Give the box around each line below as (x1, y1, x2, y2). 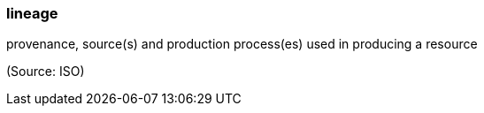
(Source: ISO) (6, 64, 85, 79)
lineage (6, 4, 58, 22)
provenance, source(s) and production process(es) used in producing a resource (6, 36, 478, 52)
